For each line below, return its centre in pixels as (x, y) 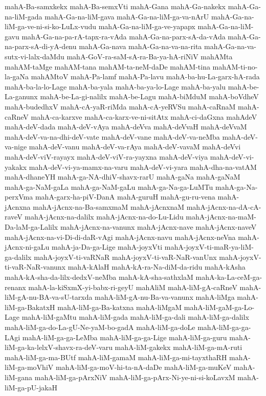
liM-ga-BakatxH (30, 307)
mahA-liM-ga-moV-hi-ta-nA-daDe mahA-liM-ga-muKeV (143, 367)
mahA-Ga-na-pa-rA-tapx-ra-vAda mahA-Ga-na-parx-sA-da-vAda (124, 36)
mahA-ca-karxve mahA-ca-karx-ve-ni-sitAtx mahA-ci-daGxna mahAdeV (144, 116)
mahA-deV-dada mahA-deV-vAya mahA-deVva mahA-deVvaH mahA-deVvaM (126, 127)
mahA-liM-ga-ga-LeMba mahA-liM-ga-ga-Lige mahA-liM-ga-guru (125, 337)
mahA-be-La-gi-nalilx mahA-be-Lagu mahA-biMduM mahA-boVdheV (149, 96)
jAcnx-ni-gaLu (27, 247)
